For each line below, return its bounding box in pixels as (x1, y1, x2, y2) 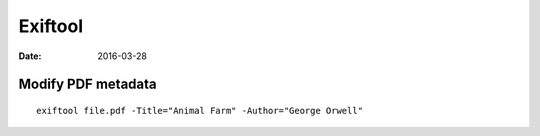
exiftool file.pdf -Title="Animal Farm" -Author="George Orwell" (36, 105, 364, 116)
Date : (18, 50, 42, 62)
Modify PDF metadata (18, 76, 157, 93)
